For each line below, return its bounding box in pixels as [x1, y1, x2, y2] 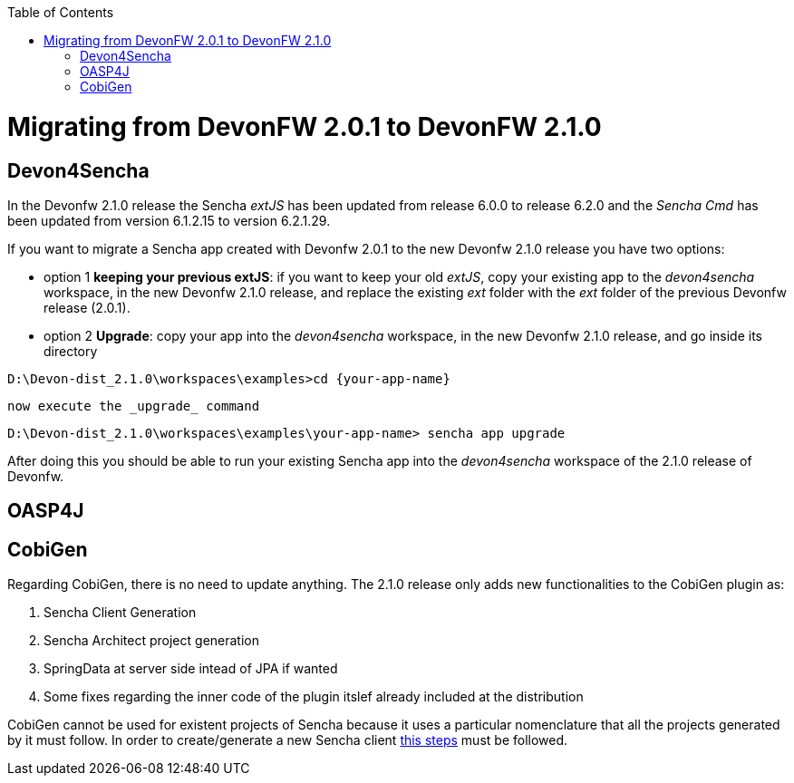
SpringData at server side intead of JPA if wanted [44, 661, 338, 677]
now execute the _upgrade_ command [7, 398, 260, 413]
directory [44, 343, 98, 359]
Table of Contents [7, 5, 114, 20]
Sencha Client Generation [44, 604, 197, 621]
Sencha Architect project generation [44, 633, 259, 649]
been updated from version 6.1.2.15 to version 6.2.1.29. [7, 212, 331, 228]
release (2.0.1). [44, 299, 131, 315]
